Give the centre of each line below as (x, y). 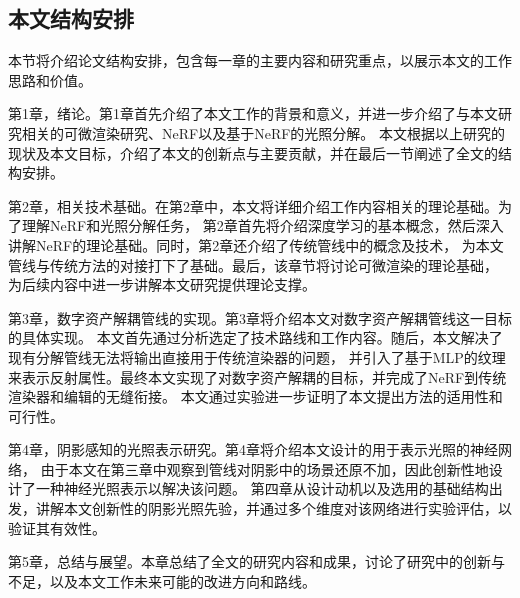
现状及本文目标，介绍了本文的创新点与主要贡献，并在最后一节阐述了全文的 (253, 152)
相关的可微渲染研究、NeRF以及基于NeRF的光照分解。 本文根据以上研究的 (263, 132)
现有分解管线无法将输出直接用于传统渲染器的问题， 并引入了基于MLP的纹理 (257, 356)
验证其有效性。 (57, 527)
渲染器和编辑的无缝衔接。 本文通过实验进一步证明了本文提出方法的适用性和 (255, 396)
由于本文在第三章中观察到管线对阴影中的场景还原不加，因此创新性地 (264, 468)
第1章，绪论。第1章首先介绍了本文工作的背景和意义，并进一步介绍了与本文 (253, 113)
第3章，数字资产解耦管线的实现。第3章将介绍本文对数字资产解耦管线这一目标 (260, 317)
